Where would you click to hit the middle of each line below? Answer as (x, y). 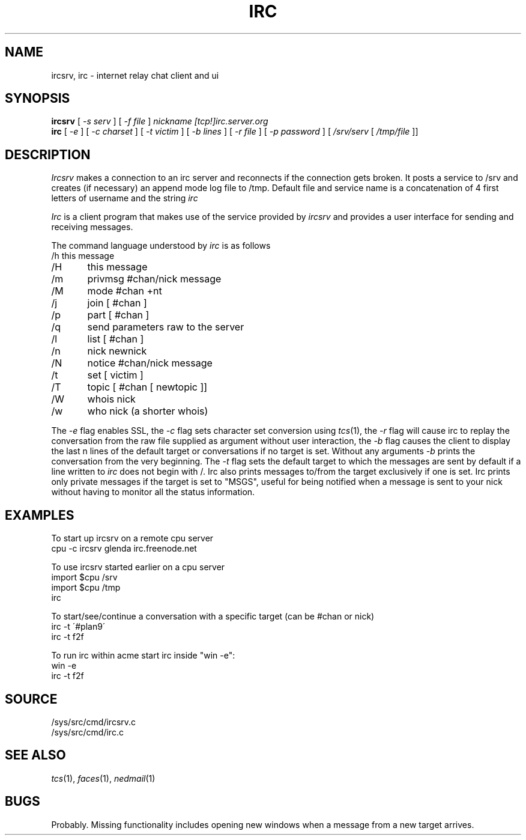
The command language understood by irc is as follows (161, 246)
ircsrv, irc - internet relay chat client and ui (135, 75)
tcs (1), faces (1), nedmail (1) (103, 778)
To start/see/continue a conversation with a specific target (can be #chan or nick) (213, 616)
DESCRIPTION (48, 154)
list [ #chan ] (116, 339)
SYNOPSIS (38, 99)
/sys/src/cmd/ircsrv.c (94, 722)
